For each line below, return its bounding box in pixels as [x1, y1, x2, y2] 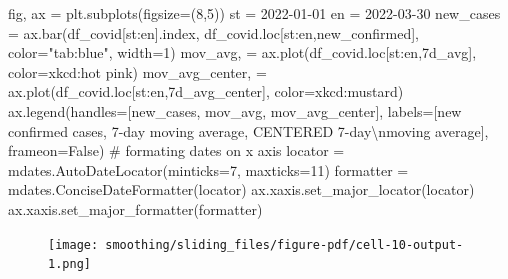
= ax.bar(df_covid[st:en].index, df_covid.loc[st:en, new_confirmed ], [8, 22, 420, 43]
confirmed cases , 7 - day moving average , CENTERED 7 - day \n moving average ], [8, 120, 489, 141]
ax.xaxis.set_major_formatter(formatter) [8, 198, 263, 219]
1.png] [48, 257, 91, 272]
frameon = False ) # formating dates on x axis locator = [8, 140, 345, 161]
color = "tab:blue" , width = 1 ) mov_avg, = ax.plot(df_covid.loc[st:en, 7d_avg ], [8, 42, 477, 63]
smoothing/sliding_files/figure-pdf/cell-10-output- [105, 237, 464, 252]
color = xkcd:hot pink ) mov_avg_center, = [8, 61, 267, 82]
